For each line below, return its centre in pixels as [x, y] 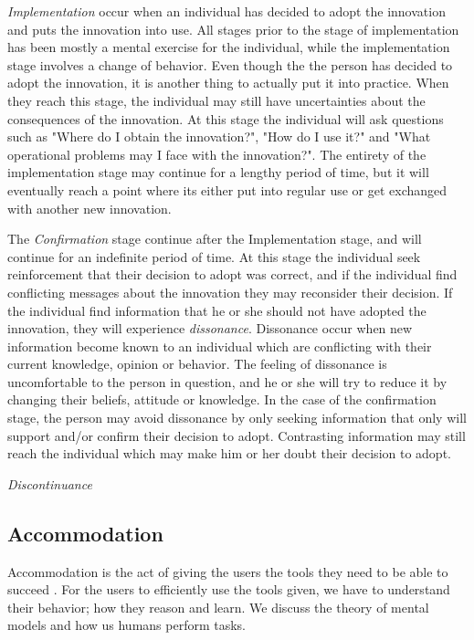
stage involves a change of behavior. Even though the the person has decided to [230, 64]
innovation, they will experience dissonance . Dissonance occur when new [210, 328]
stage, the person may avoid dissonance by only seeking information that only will [237, 418]
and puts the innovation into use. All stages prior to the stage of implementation [233, 29]
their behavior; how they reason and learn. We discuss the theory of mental [218, 607]
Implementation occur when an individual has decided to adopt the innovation [226, 11]
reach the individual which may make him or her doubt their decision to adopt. [229, 453]
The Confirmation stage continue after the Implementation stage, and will [215, 239]
